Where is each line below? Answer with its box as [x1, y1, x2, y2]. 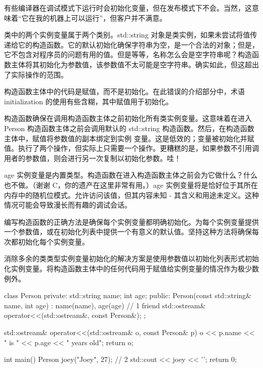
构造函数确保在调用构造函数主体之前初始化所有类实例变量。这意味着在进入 [4, 113, 252, 124]
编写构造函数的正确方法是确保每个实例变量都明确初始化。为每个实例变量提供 [4, 216, 259, 227]
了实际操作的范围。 [4, 69, 68, 79]
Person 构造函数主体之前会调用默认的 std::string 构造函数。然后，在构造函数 [4, 122, 254, 133]
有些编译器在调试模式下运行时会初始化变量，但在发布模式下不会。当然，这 [4, 3, 252, 13]
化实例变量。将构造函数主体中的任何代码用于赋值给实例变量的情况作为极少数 [4, 263, 259, 274]
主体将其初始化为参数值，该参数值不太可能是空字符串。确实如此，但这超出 [11, 59, 259, 69]
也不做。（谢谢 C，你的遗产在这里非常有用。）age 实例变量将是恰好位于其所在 [4, 179, 258, 190]
